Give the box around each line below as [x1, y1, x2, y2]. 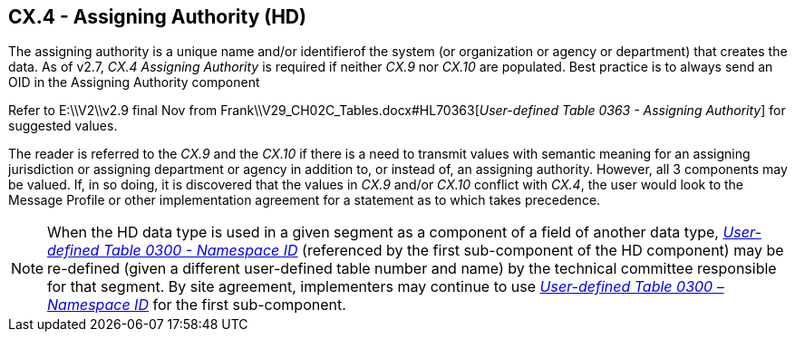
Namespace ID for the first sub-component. [47, 295, 346, 315]
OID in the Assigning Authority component [8, 74, 260, 91]
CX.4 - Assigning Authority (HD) [8, 5, 306, 28]
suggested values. [8, 118, 118, 134]
